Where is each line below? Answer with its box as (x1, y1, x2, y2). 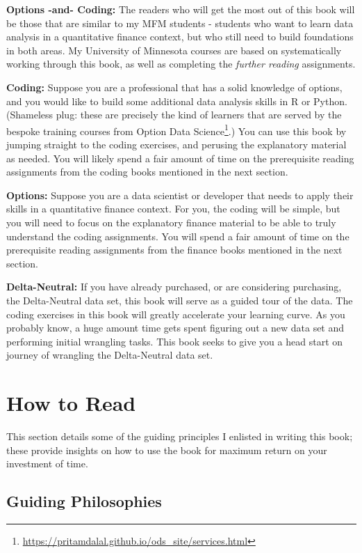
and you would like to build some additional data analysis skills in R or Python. (6, 93, 347, 108)
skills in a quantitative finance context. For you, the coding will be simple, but (6, 201, 340, 216)
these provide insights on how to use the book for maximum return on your (6, 442, 327, 457)
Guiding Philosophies (6, 490, 162, 512)
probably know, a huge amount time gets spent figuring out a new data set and (6, 320, 345, 335)
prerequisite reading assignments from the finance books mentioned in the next (6, 242, 343, 257)
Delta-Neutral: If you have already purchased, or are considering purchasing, (6, 279, 342, 294)
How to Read (6, 389, 136, 417)
